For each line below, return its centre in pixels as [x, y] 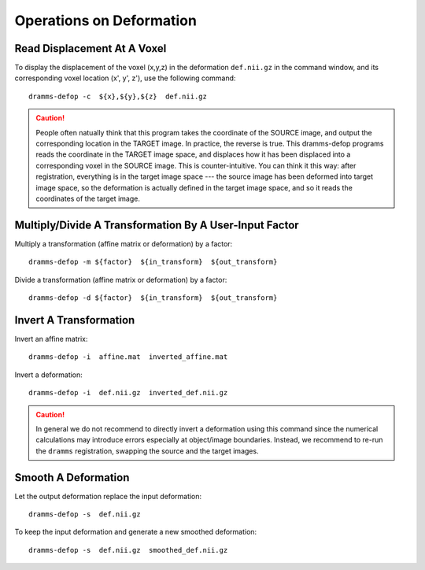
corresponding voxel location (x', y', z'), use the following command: [125, 78]
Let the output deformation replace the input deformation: [108, 496]
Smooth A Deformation [72, 477]
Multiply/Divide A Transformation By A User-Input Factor [157, 225]
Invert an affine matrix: [51, 339]
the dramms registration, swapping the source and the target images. [147, 451]
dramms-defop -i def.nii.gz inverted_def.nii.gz [128, 393]
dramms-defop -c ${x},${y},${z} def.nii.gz [118, 96]
